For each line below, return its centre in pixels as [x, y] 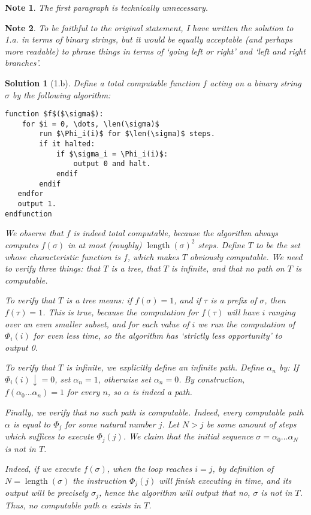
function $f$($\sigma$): [54, 114]
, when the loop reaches [150, 469]
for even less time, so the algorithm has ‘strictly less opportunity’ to [158, 335]
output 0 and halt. [112, 164]
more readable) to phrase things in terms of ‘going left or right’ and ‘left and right [155, 51]
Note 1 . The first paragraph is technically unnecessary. [106, 7]
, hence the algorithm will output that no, [174, 493]
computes [22, 244]
